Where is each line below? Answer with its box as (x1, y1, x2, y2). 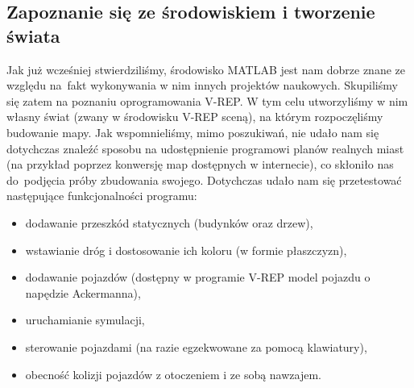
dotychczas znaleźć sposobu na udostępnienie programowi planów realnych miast (6, 140, 404, 156)
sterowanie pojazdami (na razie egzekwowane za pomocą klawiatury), (25, 338, 367, 355)
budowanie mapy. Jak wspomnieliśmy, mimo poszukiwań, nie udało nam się (6, 123, 379, 140)
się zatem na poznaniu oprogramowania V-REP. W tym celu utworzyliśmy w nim (6, 92, 408, 109)
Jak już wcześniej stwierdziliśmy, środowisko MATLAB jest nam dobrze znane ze (6, 60, 405, 77)
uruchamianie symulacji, (25, 311, 145, 328)
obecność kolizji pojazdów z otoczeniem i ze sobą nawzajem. (25, 365, 322, 382)
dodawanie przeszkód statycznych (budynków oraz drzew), (25, 214, 313, 231)
